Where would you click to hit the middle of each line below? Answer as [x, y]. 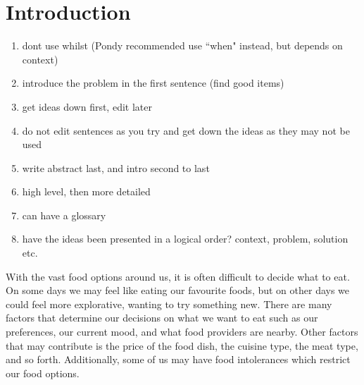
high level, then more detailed [86, 191]
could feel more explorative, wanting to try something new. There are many [169, 304]
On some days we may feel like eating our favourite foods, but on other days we [178, 290]
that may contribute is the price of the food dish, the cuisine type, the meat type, [182, 345]
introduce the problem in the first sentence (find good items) [153, 83]
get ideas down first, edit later [87, 106]
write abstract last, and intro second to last [116, 167]
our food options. [43, 373]
